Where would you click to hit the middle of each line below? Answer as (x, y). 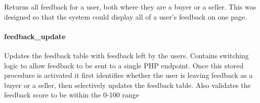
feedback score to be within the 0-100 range (72, 95)
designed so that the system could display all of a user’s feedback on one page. (126, 16)
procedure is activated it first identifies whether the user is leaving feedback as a (128, 75)
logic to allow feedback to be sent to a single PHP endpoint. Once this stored (124, 65)
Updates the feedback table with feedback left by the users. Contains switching (126, 55)
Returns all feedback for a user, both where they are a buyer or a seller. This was (130, 7)
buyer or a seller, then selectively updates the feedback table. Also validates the (127, 85)
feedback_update (35, 36)
